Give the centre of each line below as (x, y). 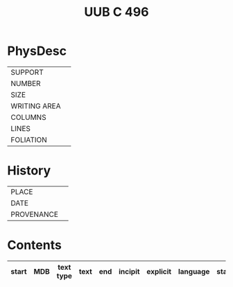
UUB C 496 (116, 12)
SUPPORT (27, 72)
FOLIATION (29, 139)
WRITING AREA (36, 106)
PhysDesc (37, 51)
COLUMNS (28, 117)
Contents (35, 245)
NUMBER (26, 83)
